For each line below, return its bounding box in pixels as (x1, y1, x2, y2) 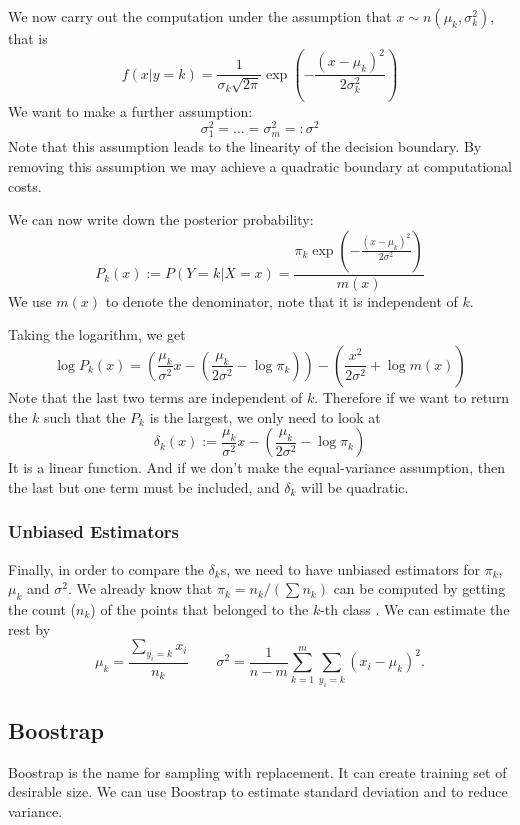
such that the (44, 406, 126, 427)
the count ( (8, 598, 77, 619)
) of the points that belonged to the (90, 598, 309, 619)
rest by (8, 618, 51, 639)
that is (8, 28, 48, 48)
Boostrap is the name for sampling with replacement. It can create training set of (8, 761, 507, 782)
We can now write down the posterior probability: (8, 209, 314, 230)
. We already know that (67, 578, 213, 599)
